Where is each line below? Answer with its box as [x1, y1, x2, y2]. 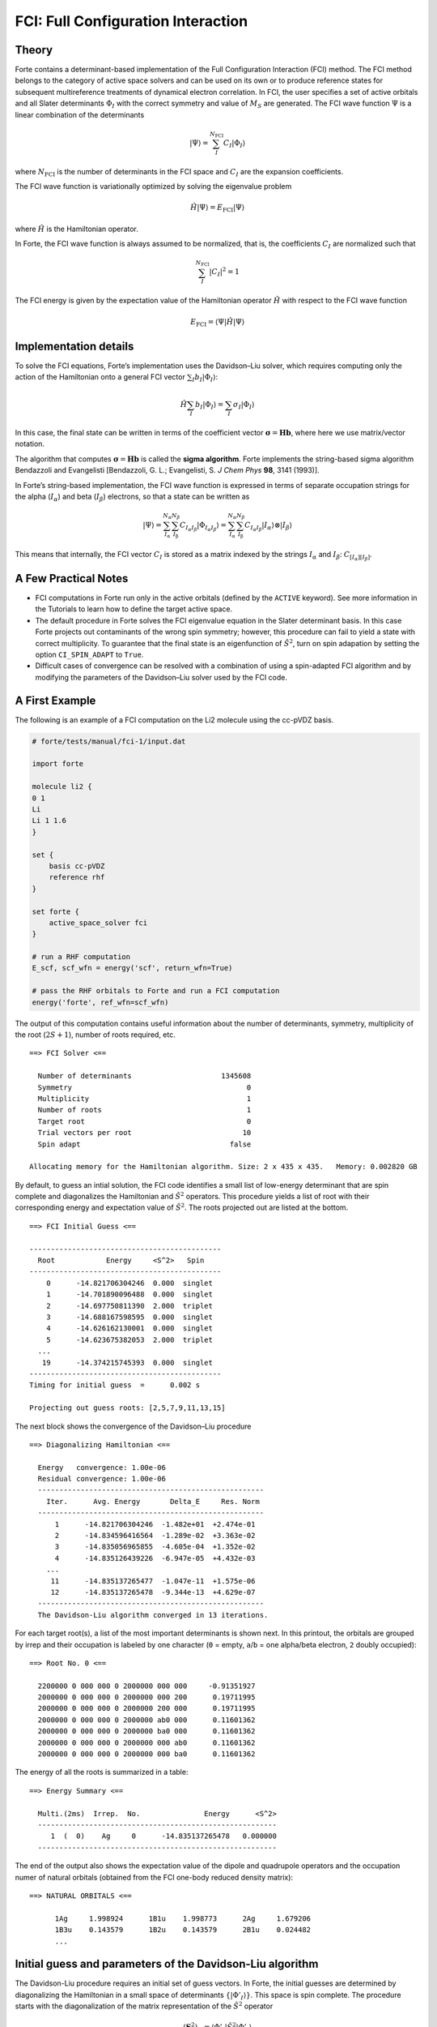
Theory [15, 43, 53, 57]
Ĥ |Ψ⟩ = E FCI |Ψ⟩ [190, 203, 245, 214]
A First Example [15, 693, 96, 707]
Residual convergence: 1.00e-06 [37, 1474, 166, 1484]
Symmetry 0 [37, 1082, 252, 1092]
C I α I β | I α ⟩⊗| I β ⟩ [244, 521, 293, 533]
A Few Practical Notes [15, 572, 129, 585]
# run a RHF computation [32, 953, 131, 962]
